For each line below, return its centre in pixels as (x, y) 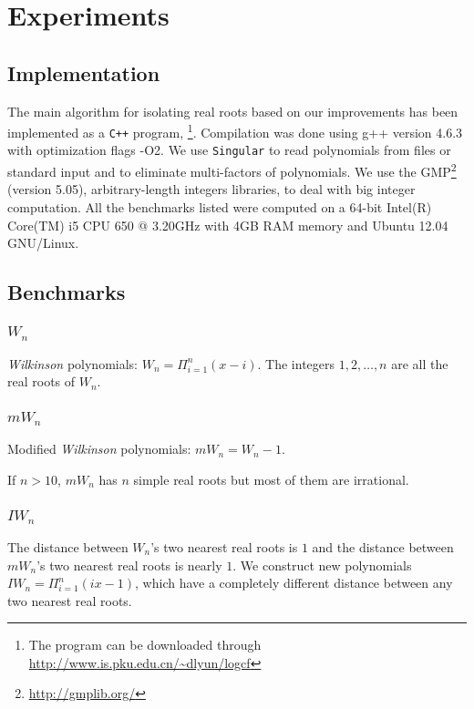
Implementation (84, 72)
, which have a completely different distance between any (294, 583)
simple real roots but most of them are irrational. (271, 479)
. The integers (296, 363)
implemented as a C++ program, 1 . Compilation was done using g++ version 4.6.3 (235, 131)
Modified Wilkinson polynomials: (99, 449)
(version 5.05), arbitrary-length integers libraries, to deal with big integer (211, 189)
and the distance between (383, 546)
